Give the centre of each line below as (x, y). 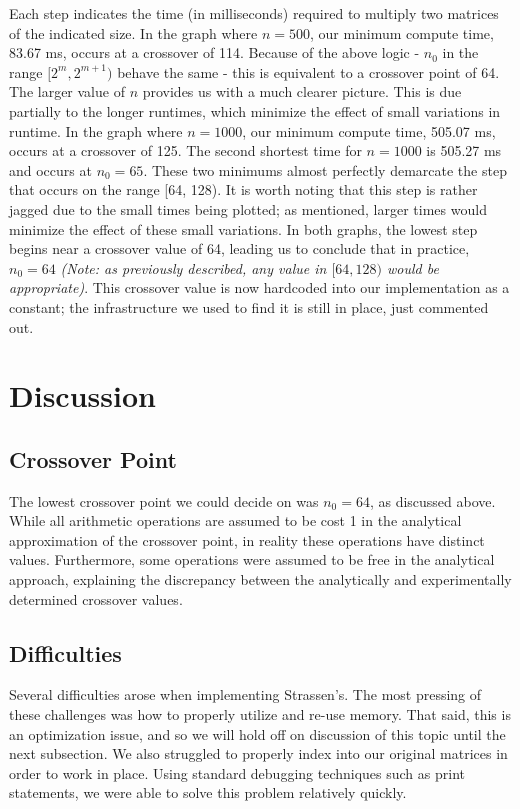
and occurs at (50, 169)
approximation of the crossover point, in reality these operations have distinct (247, 539)
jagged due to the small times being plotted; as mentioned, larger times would (248, 208)
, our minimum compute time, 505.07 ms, (369, 130)
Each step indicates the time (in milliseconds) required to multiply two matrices (254, 13)
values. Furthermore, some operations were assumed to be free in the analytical (252, 559)
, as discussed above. (432, 500)
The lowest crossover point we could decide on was (164, 500)
